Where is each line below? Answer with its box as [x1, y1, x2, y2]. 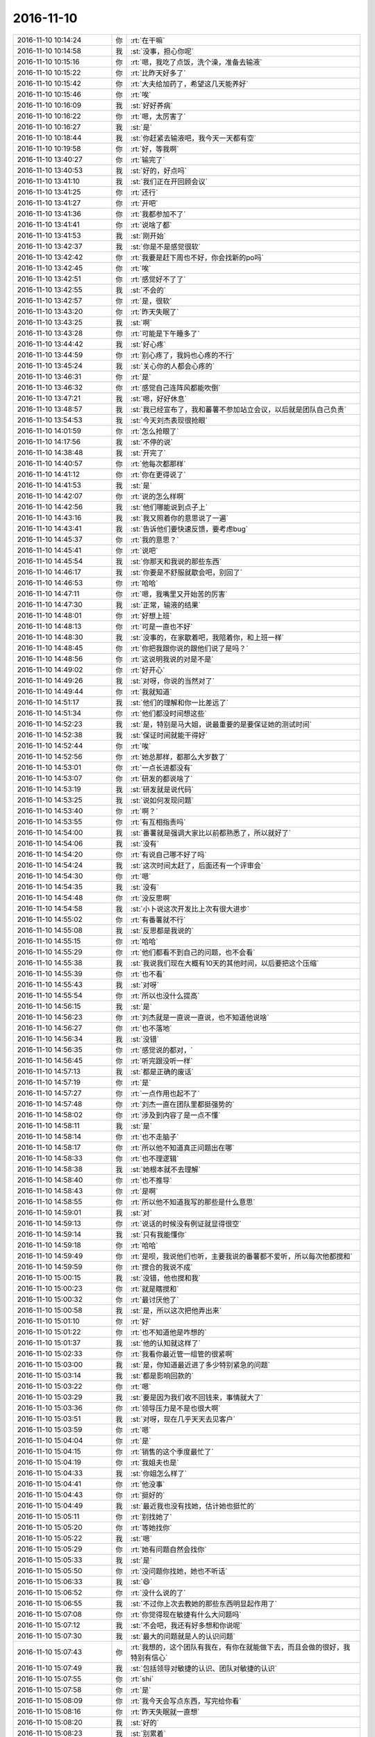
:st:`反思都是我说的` [130, 925, 194, 935]
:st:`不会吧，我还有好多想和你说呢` [130, 1620, 243, 1630]
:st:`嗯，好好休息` [130, 393, 187, 403]
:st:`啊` [130, 318, 153, 327]
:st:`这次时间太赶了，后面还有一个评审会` [130, 860, 264, 870]
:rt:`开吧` [130, 198, 158, 208]
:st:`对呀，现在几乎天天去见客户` [130, 1414, 236, 1424]
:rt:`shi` [130, 1674, 154, 1684]
